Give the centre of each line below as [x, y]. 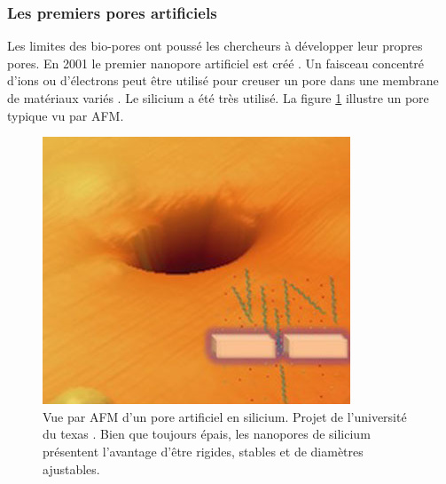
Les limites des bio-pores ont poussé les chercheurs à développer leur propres [215, 46]
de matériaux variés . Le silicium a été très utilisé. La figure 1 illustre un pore [218, 98]
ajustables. [71, 468]
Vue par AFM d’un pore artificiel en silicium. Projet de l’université [225, 416]
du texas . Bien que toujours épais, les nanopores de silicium [207, 434]
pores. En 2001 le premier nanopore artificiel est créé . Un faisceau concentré [216, 63]
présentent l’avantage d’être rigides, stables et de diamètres [203, 451]
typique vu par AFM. [66, 115]
